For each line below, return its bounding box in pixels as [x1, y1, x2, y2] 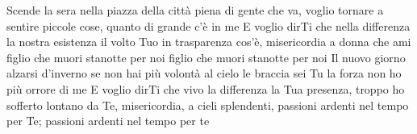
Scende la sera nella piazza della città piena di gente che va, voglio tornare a [6, 2, 384, 18]
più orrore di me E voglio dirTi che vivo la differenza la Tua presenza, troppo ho [6, 80, 405, 97]
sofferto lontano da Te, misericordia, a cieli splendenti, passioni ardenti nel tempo [6, 96, 409, 113]
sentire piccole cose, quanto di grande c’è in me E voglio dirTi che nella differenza [6, 17, 411, 34]
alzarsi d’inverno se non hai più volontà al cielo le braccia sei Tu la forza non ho [6, 65, 402, 82]
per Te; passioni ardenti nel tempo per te [6, 112, 210, 129]
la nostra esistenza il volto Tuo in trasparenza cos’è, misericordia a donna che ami [6, 33, 411, 50]
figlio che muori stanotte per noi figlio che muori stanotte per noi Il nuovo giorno [6, 48, 406, 65]
